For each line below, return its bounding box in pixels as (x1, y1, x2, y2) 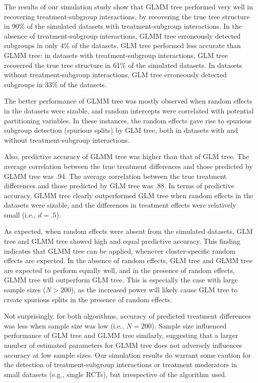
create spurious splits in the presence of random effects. (4, 294, 172, 304)
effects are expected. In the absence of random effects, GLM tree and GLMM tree (4, 255, 253, 266)
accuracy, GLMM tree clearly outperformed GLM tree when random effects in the (4, 190, 254, 200)
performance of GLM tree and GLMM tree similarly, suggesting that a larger (4, 330, 238, 340)
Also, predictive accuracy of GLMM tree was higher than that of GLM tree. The (4, 151, 250, 162)
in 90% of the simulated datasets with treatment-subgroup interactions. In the (4, 21, 242, 31)
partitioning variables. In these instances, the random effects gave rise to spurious (4, 115, 252, 125)
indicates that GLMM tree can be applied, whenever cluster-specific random (4, 245, 236, 256)
